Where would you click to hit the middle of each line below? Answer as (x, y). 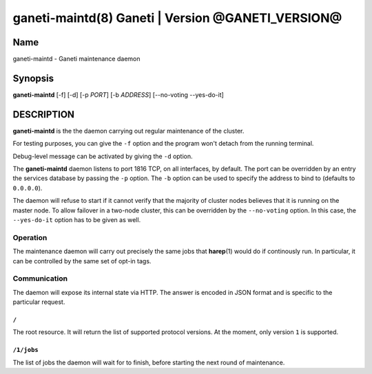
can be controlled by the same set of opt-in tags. (82, 261)
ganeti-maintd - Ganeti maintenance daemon (76, 59)
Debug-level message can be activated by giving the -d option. (103, 156)
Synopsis (33, 78)
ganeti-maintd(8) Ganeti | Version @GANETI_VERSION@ (177, 18)
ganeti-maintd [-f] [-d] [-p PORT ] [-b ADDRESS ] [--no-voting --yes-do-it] (118, 95)
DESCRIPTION (44, 114)
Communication (40, 278)
